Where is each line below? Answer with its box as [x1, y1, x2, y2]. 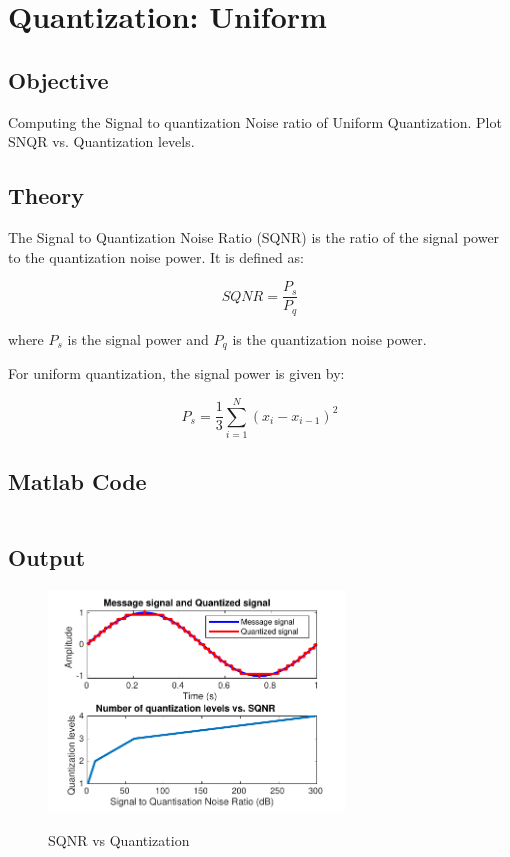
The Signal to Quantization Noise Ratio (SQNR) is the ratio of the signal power [8, 226, 500, 247]
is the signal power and [67, 328, 209, 349]
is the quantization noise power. [232, 328, 427, 349]
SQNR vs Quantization [48, 830, 190, 851]
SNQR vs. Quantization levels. [8, 131, 195, 152]
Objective [8, 64, 109, 95]
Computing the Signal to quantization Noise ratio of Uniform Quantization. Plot [8, 111, 502, 132]
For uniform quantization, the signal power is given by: [8, 363, 345, 384]
